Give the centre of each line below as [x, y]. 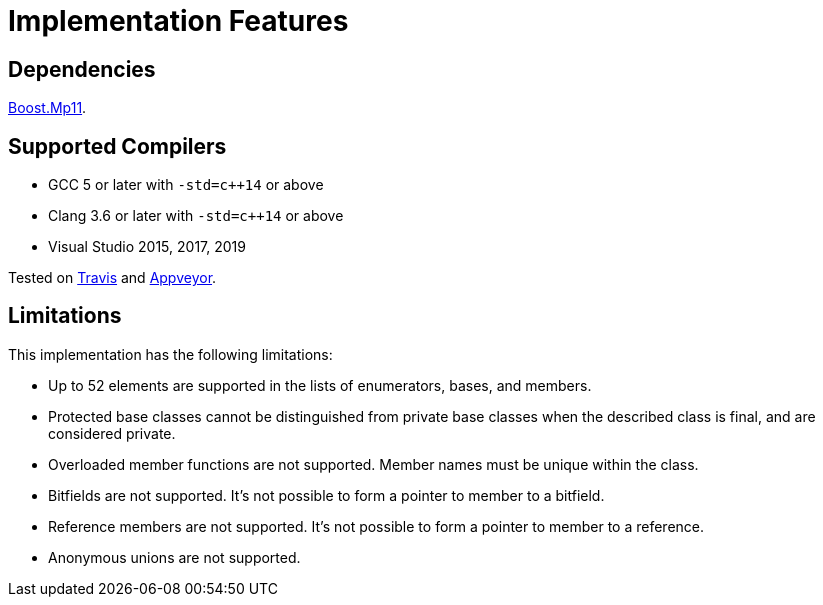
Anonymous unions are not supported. [174, 557]
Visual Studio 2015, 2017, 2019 [147, 247]
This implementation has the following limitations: [170, 354]
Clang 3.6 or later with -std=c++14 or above [196, 216]
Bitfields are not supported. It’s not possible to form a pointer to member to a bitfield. [326, 495]
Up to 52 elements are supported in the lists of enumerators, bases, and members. [320, 385]
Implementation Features [178, 21]
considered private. [112, 433]
